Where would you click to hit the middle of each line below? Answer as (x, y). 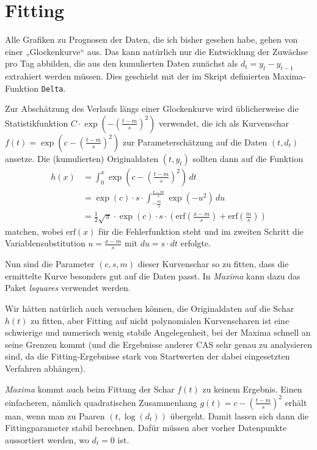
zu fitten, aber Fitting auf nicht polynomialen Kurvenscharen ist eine (160, 320)
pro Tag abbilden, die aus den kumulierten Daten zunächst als (122, 63)
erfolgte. (196, 243)
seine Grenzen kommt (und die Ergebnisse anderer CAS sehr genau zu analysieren (158, 344)
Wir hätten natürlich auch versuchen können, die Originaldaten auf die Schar (150, 308)
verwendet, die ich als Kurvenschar (224, 123)
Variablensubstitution (45, 243)
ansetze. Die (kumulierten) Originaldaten (82, 158)
